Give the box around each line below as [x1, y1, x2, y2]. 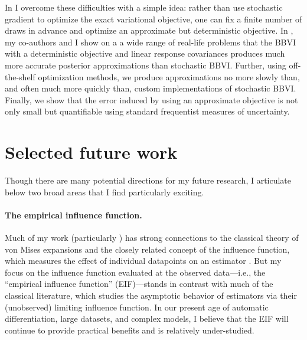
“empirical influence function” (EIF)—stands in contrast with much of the [5, 277, 273, 290]
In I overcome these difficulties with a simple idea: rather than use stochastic [5, 1, 283, 13]
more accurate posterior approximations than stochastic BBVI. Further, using [5, 58, 286, 71]
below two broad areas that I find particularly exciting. [5, 185, 204, 198]
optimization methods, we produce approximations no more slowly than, [38, 70, 300, 83]
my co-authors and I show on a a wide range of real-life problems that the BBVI [5, 35, 296, 48]
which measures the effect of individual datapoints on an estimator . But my [5, 254, 282, 267]
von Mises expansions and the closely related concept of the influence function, [5, 243, 290, 255]
